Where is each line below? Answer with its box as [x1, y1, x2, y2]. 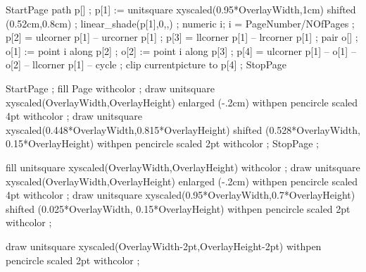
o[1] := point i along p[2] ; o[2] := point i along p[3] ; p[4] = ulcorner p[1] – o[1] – [6, 43, 356, 58]
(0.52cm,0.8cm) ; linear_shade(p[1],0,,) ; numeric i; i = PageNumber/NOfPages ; [6, 16, 355, 30]
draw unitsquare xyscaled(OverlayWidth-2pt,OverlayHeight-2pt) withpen [6, 238, 322, 253]
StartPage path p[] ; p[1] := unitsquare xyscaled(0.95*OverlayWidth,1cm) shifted [6, 2, 356, 16]
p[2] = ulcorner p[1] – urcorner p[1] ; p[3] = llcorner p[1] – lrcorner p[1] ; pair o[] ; [6, 30, 358, 44]
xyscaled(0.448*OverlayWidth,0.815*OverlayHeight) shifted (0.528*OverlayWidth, [6, 122, 360, 137]
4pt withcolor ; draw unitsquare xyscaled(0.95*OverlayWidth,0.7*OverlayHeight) [6, 187, 355, 202]
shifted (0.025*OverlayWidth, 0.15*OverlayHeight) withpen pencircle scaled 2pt [6, 201, 351, 216]
